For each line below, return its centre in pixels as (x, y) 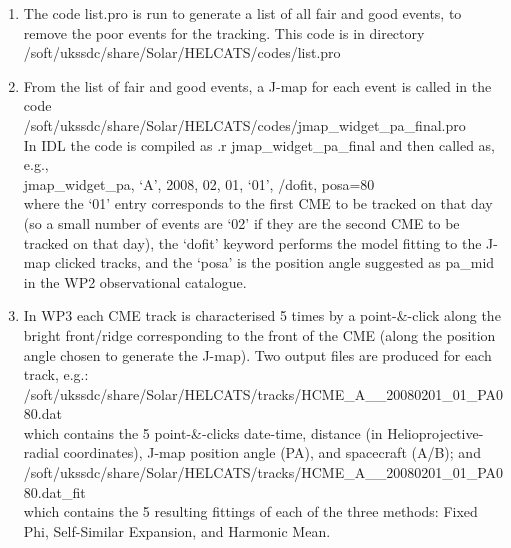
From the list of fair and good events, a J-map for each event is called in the (257, 85)
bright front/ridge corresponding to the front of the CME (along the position (259, 334)
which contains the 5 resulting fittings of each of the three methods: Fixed (250, 511)
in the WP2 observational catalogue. (135, 281)
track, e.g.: (56, 374)
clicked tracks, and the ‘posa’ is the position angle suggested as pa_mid (274, 262)
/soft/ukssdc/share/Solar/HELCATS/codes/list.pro (182, 52)
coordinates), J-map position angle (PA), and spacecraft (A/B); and (272, 452)
